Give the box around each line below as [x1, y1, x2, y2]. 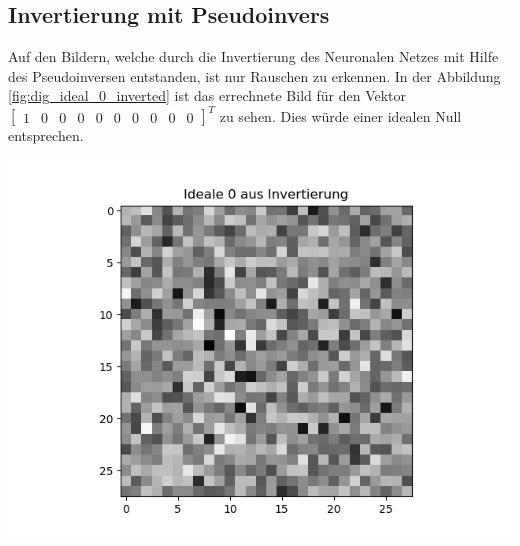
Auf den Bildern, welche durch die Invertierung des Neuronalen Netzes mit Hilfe [8, 46, 499, 67]
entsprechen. [8, 125, 84, 146]
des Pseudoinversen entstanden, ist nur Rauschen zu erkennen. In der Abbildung [8, 65, 501, 86]
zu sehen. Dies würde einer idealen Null [219, 105, 462, 126]
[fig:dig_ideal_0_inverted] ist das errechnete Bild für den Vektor [8, 85, 407, 106]
